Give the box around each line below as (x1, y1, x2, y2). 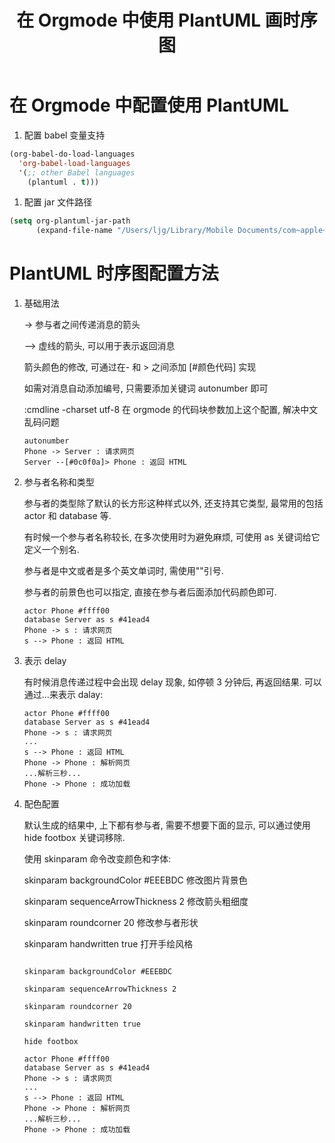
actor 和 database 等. (23, 510, 112, 522)
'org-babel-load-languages (18, 158, 131, 168)
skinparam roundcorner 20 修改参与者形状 (23, 917, 199, 929)
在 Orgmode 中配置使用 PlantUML (9, 94, 290, 117)
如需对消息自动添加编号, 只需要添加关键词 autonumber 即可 (23, 382, 269, 395)
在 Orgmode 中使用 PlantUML (16, 9, 262, 32)
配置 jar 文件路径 (23, 196, 93, 208)
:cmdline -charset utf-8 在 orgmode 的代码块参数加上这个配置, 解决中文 (23, 404, 319, 416)
